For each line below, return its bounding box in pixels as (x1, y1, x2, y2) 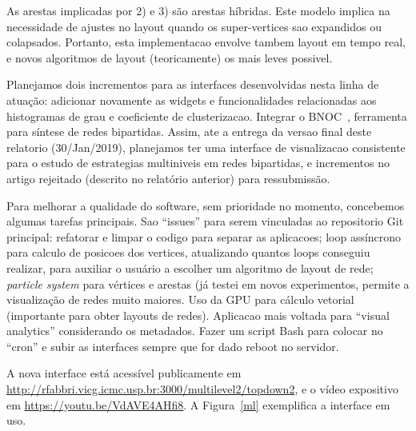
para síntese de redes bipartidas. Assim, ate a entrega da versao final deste (6, 123, 372, 140)
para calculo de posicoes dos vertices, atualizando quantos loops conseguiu (6, 244, 370, 261)
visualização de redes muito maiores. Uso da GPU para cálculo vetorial (6, 291, 354, 308)
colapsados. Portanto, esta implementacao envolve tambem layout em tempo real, (6, 34, 406, 50)
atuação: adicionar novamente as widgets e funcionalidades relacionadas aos (6, 91, 377, 108)
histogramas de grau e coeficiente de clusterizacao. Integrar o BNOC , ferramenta (6, 107, 407, 124)
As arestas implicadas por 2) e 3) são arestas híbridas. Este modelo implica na (6, 2, 390, 18)
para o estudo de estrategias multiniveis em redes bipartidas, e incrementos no (6, 154, 390, 171)
